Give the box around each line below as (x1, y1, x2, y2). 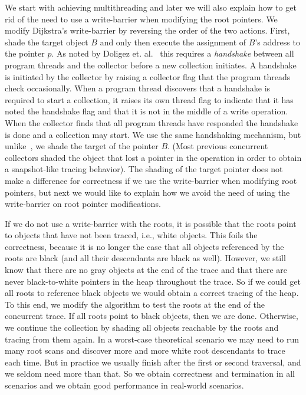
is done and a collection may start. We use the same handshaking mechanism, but (5, 128, 301, 140)
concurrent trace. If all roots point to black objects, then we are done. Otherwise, (5, 310, 298, 322)
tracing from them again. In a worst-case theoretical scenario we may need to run (5, 333, 299, 345)
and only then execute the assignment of (100, 35, 246, 48)
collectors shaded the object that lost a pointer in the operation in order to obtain (5, 151, 302, 163)
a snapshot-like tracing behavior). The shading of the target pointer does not (5, 163, 283, 175)
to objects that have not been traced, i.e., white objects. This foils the (5, 229, 258, 241)
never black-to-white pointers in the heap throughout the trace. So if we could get (5, 275, 301, 287)
